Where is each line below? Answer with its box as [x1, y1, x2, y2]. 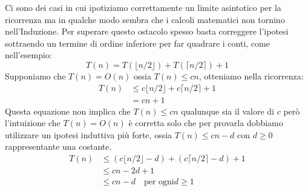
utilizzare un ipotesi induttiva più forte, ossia [5, 128, 172, 141]
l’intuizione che [5, 116, 61, 129]
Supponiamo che [5, 69, 66, 82]
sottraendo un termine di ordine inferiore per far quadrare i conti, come [5, 36, 270, 49]
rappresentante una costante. [5, 140, 112, 153]
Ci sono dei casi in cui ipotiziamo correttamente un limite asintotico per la [5, 1, 281, 13]
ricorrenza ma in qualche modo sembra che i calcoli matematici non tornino [5, 13, 285, 25]
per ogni [143, 178, 174, 187]
